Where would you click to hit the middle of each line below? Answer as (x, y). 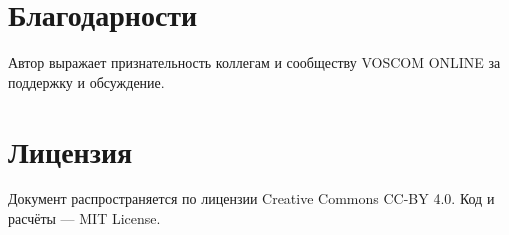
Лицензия (70, 150)
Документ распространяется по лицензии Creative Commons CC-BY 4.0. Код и (251, 198)
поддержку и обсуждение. (86, 81)
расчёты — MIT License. (84, 218)
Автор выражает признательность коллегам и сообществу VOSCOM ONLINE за (254, 62)
